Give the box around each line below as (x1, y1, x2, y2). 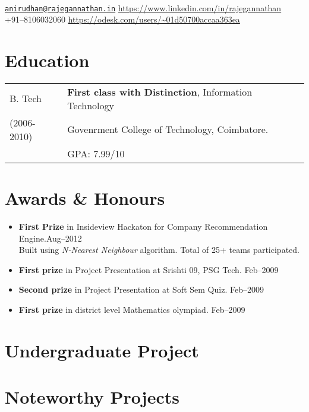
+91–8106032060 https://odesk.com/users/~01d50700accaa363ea (5, 13, 240, 26)
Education (5, 48, 90, 72)
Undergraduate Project (5, 338, 199, 362)
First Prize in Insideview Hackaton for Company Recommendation (18, 220, 268, 233)
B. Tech (10, 91, 42, 106)
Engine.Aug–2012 (18, 232, 82, 244)
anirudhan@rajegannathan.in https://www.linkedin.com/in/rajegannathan (5, 1, 282, 14)
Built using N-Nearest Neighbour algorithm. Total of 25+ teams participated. (18, 243, 299, 256)
